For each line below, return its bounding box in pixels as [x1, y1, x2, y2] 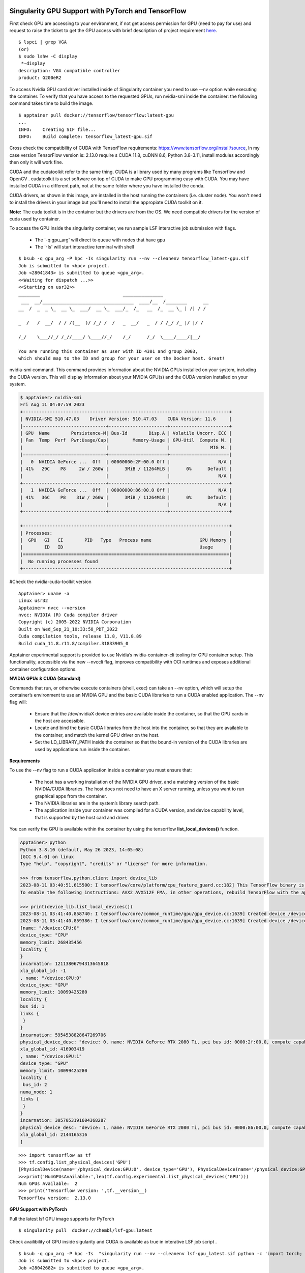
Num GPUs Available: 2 [18, 1181, 78, 1186]
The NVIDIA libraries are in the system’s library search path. [35, 800, 160, 806]
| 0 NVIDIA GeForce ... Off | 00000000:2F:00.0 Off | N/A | [20, 459, 232, 464]
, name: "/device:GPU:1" [20, 1053, 82, 1059]
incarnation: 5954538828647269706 [20, 1032, 106, 1038]
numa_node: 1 [20, 1089, 53, 1095]
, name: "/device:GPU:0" [20, 975, 82, 981]
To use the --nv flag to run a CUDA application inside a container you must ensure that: [9, 767, 192, 773]
